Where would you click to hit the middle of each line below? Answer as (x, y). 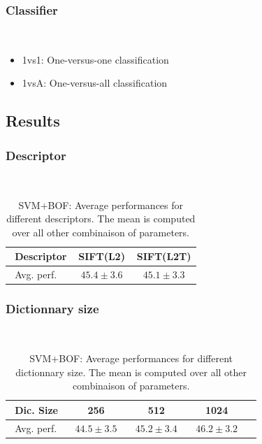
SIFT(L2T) (164, 256)
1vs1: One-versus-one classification (95, 59)
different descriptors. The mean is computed (101, 219)
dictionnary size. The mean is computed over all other (131, 372)
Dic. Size (36, 409)
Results (33, 121)
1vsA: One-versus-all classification (95, 83)
